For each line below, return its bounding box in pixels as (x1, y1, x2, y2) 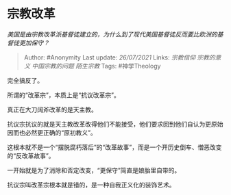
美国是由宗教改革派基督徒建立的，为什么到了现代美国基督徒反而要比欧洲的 (7, 30, 217, 38)
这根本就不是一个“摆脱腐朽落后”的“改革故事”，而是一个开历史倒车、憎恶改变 (7, 143, 222, 151)
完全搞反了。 (7, 76, 43, 84)
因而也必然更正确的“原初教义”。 (7, 128, 97, 137)
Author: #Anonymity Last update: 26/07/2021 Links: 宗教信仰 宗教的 (23, 53, 216, 62)
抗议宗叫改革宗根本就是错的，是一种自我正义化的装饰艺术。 (7, 181, 175, 189)
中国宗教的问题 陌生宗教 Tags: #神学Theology (32, 62, 161, 70)
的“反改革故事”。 (7, 151, 55, 159)
